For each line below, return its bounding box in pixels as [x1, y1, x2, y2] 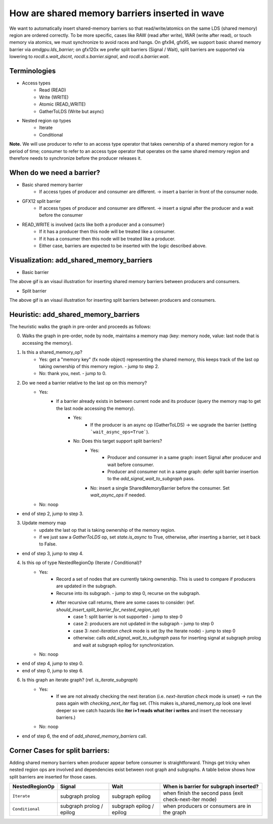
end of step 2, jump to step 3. [22, 511, 83, 517]
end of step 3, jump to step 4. [22, 550, 83, 556]
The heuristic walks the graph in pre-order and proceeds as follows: [9, 324, 151, 330]
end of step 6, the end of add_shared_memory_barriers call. [22, 733, 147, 739]
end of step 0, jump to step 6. [22, 667, 83, 673]
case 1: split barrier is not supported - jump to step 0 [73, 614, 183, 619]
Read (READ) [39, 87, 66, 93]
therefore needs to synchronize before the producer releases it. [9, 155, 142, 161]
